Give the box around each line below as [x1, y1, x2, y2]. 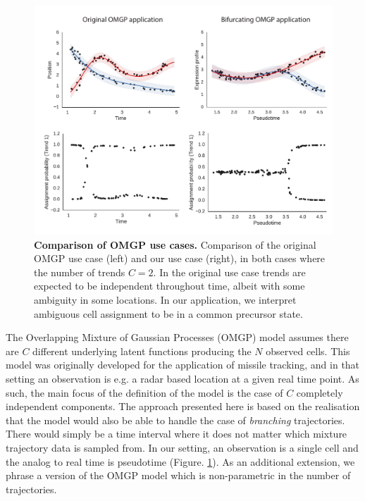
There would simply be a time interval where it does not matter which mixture [6, 426, 347, 441]
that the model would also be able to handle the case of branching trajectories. [6, 412, 345, 427]
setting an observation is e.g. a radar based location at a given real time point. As [6, 371, 359, 385]
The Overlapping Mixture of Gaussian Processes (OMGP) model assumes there [6, 330, 349, 345]
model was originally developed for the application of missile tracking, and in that [6, 357, 360, 372]
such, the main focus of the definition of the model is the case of [6, 385, 283, 400]
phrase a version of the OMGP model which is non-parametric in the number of [6, 468, 351, 483]
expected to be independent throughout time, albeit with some [34, 278, 305, 293]
